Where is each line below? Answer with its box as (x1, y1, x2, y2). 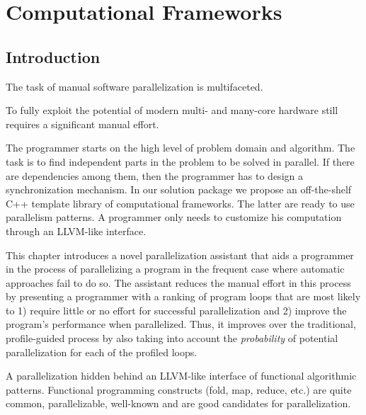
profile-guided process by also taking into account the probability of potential (6, 331, 338, 346)
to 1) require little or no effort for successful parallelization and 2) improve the (6, 302, 347, 317)
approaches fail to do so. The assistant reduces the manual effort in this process (6, 275, 351, 290)
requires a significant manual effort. (6, 116, 159, 131)
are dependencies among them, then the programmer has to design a (6, 168, 303, 183)
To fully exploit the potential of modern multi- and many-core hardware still (6, 103, 338, 118)
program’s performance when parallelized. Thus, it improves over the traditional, (6, 317, 356, 331)
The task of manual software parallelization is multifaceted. (6, 79, 263, 93)
